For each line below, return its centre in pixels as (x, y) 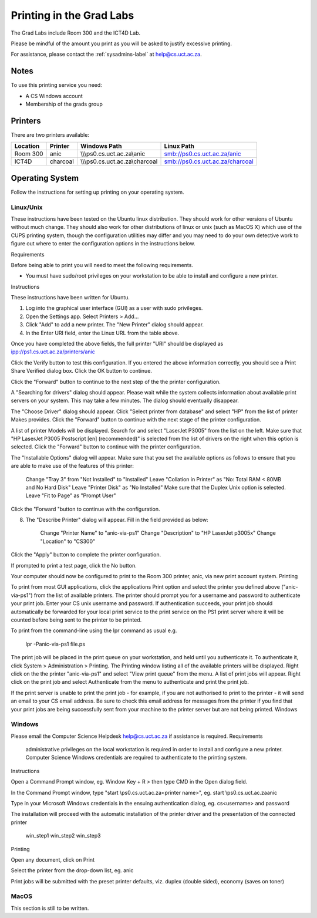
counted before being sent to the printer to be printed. (76, 620)
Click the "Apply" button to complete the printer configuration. (86, 555)
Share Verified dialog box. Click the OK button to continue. (82, 371)
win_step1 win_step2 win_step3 (63, 836)
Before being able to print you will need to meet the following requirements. (102, 265)
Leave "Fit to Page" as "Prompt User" (71, 495)
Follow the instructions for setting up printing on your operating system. (97, 192)
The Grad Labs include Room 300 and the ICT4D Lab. (76, 33)
